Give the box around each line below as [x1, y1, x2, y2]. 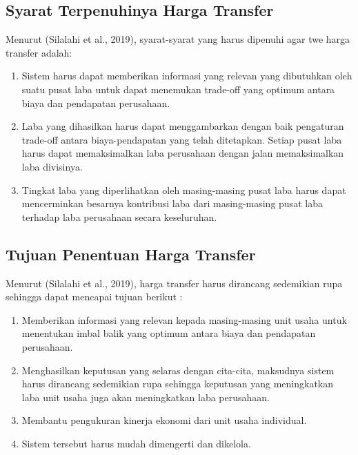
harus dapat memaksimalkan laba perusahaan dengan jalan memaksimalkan [21, 146, 344, 160]
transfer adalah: [6, 45, 72, 59]
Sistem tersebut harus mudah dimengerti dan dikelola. [21, 436, 251, 450]
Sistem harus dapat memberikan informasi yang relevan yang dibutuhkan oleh [21, 68, 352, 83]
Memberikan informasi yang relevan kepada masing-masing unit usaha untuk [21, 312, 347, 327]
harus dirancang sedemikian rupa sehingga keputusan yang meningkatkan [21, 376, 334, 391]
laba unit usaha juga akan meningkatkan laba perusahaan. [21, 389, 270, 404]
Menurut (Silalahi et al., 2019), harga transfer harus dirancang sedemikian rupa [6, 275, 343, 290]
